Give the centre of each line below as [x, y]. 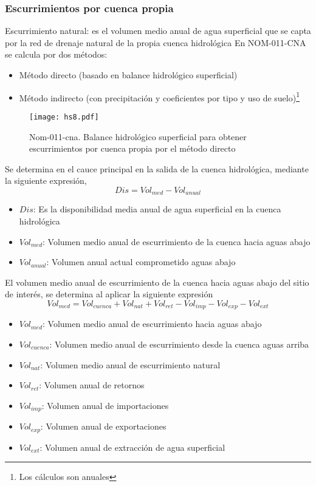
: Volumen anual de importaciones [105, 405]
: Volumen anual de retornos [92, 385]
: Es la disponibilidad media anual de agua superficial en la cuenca [157, 209]
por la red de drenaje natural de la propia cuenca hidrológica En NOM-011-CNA [156, 42]
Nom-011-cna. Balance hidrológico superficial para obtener [138, 136]
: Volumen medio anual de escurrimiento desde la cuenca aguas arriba [179, 344]
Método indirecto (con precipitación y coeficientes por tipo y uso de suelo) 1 [159, 96]
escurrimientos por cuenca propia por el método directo [132, 148]
